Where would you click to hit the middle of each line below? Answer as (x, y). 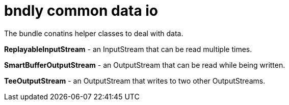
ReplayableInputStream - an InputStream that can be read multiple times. (128, 49)
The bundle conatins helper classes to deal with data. (94, 33)
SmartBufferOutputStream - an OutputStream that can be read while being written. (145, 65)
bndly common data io (81, 11)
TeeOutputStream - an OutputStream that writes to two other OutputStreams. (135, 81)
